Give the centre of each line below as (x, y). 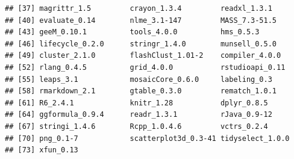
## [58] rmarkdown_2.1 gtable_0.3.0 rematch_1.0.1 (141, 91)
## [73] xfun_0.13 (42, 150)
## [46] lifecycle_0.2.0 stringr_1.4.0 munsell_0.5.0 (141, 44)
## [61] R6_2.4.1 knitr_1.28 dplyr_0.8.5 (136, 103)
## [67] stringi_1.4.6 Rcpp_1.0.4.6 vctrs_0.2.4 (136, 126)
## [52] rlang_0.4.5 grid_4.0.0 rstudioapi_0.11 (145, 67)
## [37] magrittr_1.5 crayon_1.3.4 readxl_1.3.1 (139, 8)
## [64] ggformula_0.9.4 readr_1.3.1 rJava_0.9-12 (139, 115)
